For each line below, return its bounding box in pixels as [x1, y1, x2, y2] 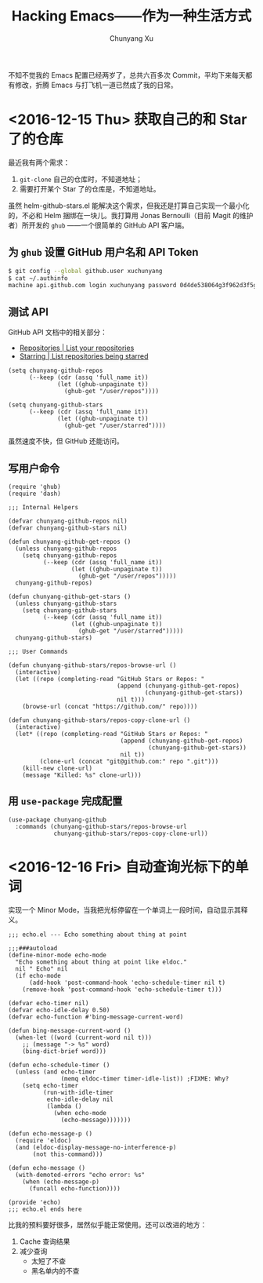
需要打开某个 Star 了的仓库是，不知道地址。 [19, 184, 160, 193]
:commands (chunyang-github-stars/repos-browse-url [15, 822, 188, 830]
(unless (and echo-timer [15, 1068, 96, 1076]
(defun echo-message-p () [8, 1129, 92, 1138]
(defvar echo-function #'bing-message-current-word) [8, 1013, 184, 1021]
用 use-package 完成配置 [8, 794, 123, 808]
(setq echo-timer [22, 1081, 79, 1089]
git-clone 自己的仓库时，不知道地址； [19, 174, 143, 184]
